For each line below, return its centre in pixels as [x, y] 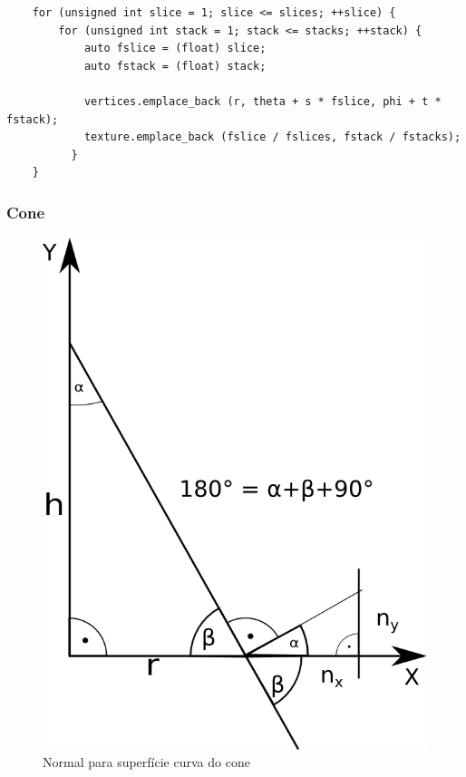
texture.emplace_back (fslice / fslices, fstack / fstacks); [272, 137]
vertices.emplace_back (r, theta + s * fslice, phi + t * [262, 101]
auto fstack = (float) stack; [175, 66]
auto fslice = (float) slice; [175, 49]
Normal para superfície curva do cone [146, 762]
